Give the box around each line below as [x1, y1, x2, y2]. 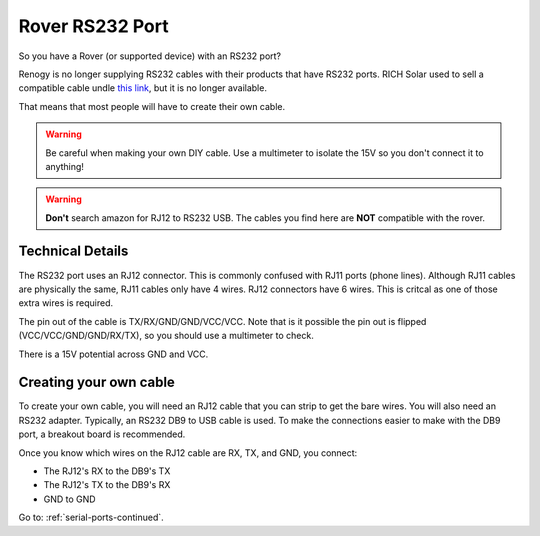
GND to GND [43, 493, 96, 505]
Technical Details [18, 243, 129, 260]
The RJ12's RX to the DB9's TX [43, 465, 171, 477]
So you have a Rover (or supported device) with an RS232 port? [18, 50, 282, 62]
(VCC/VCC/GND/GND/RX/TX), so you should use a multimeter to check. [18, 330, 314, 342]
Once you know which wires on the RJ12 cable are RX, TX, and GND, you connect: [18, 446, 358, 459]
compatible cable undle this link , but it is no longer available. [18, 82, 267, 94]
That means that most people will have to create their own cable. [18, 100, 286, 112]
